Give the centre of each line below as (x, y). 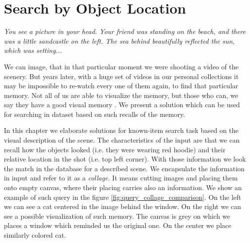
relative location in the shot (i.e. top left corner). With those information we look (125, 159)
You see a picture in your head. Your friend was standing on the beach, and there (125, 31)
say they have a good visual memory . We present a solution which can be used (122, 105)
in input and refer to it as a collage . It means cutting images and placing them (121, 178)
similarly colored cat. (35, 235)
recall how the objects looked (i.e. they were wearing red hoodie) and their (115, 149)
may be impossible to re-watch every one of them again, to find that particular (121, 86)
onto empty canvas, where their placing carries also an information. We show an (123, 187)
